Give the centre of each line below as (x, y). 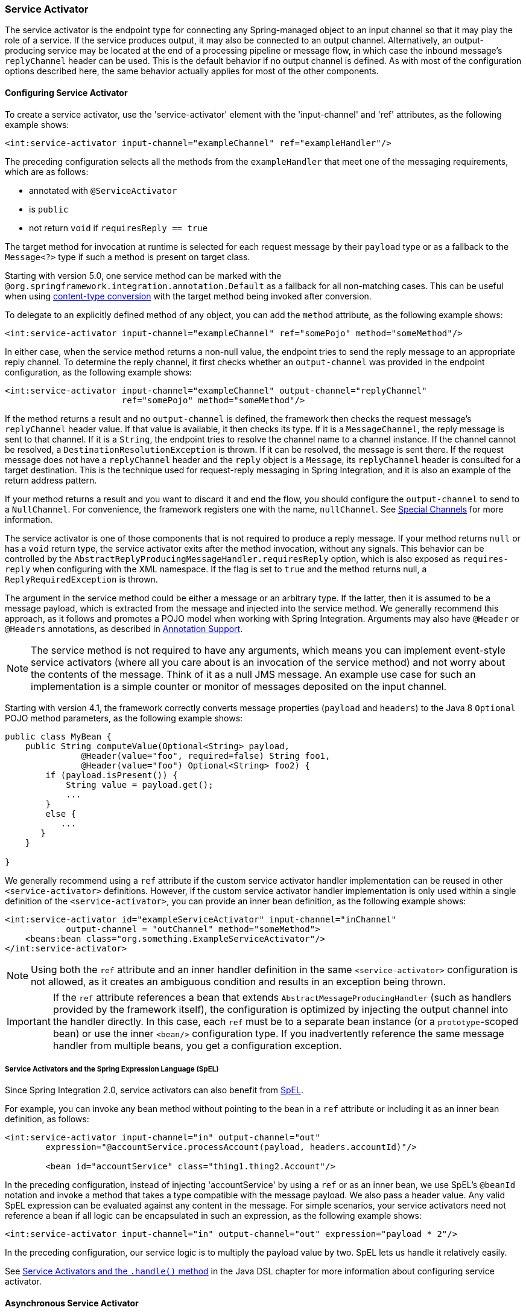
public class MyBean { (59, 736)
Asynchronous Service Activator (72, 1303)
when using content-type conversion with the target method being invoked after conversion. (188, 296)
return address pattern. (51, 480)
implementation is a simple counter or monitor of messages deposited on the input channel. (239, 686)
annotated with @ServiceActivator (103, 190)
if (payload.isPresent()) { (112, 775)
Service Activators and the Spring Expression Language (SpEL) (112, 1069)
